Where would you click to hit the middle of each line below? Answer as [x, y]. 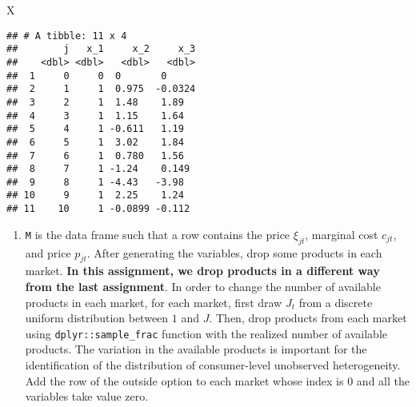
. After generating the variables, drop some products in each [234, 252]
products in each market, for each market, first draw [154, 302]
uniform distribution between [97, 318]
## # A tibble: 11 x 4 [67, 36]
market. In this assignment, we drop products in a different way [202, 271]
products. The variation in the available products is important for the [196, 349]
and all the [383, 380]
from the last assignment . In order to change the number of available [203, 286]
